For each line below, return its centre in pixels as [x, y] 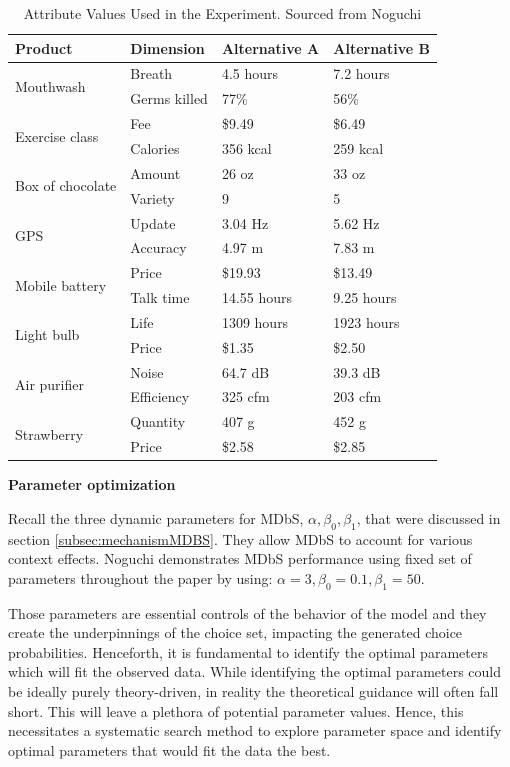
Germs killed [169, 98]
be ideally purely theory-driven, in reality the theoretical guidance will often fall [253, 690]
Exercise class [57, 135]
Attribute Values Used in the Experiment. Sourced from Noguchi [222, 13]
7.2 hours [361, 73]
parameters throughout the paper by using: [140, 577]
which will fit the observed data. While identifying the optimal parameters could [255, 671]
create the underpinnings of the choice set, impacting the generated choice [235, 632]
